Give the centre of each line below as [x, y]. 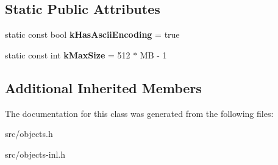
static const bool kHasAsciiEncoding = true [92, 34]
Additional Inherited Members [103, 87]
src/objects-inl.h [35, 154]
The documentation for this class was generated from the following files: [139, 113]
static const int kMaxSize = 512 [68, 54]
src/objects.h [29, 134]
